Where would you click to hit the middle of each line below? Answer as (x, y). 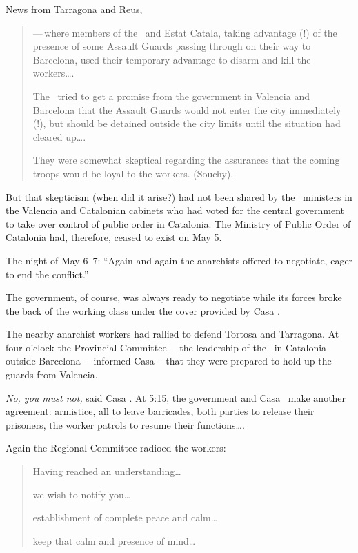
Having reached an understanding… (107, 471)
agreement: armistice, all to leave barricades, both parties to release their (160, 411)
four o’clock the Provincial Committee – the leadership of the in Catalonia (166, 347)
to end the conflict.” (47, 274)
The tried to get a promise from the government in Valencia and (171, 96)
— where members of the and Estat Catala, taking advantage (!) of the (185, 32)
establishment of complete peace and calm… (125, 517)
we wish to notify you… (82, 494)
